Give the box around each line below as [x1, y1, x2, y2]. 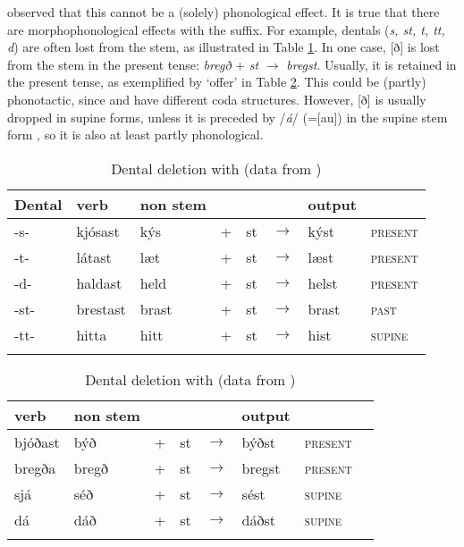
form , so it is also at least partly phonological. [7, 125, 264, 144]
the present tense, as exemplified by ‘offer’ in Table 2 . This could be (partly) [7, 72, 426, 91]
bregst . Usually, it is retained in [286, 55, 457, 73]
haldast [76, 272, 122, 293]
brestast [76, 298, 126, 319]
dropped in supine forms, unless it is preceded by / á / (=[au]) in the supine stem [7, 107, 448, 126]
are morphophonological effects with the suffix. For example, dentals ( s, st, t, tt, [7, 20, 445, 38]
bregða [14, 457, 56, 478]
